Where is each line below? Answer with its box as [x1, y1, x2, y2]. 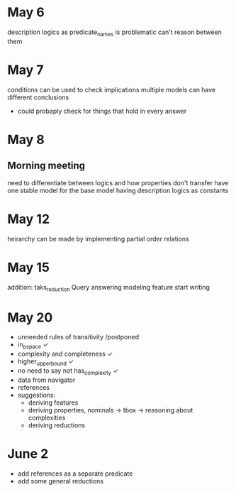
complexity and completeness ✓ [17, 349, 113, 359]
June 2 [7, 445, 49, 461]
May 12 [7, 211, 50, 227]
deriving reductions [28, 420, 86, 430]
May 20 [7, 310, 53, 325]
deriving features [28, 398, 79, 407]
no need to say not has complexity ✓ [17, 366, 119, 376]
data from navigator [17, 376, 76, 384]
